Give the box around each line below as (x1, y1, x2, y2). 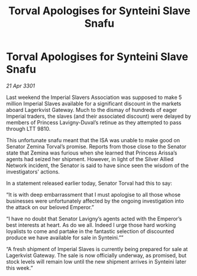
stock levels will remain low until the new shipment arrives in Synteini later (6, 258, 186, 265)
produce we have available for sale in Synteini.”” (6, 234, 124, 241)
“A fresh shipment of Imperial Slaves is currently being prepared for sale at (6, 245, 188, 252)
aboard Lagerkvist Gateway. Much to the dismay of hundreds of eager (6, 106, 177, 113)
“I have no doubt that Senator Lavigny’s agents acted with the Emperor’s (6, 215, 182, 222)
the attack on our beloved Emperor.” (6, 203, 95, 211)
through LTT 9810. (6, 125, 51, 132)
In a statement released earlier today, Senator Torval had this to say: (6, 179, 173, 187)
